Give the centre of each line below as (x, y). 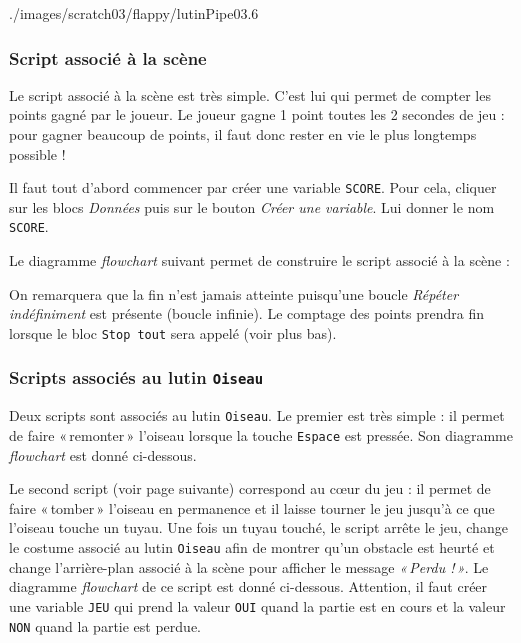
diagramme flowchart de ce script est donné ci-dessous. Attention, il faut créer (248, 586)
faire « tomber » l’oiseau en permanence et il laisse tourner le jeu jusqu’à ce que (252, 507)
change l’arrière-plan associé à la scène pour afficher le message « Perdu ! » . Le (249, 566)
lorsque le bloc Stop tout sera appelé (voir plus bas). (173, 332)
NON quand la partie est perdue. (105, 625)
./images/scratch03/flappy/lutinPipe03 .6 (134, 13)
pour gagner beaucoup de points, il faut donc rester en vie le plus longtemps (243, 134)
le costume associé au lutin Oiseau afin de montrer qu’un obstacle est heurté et (252, 547)
